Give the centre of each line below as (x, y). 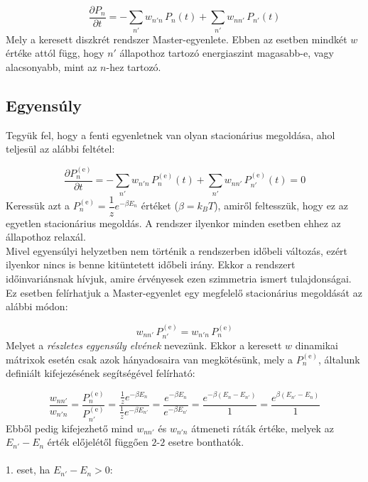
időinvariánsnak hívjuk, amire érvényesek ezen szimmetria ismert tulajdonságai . (179, 278)
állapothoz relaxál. (46, 237)
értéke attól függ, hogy (55, 53)
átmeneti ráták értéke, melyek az (263, 428)
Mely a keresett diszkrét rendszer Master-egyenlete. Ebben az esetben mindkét (177, 39)
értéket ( (159, 206)
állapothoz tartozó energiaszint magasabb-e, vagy (227, 53)
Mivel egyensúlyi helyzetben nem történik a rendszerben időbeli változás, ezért (177, 250)
